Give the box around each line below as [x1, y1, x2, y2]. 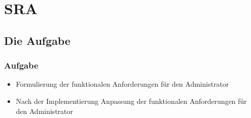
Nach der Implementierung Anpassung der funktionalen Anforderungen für [16, 95, 247, 106]
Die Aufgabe [4, 32, 71, 48]
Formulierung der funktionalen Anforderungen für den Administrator [16, 79, 229, 89]
